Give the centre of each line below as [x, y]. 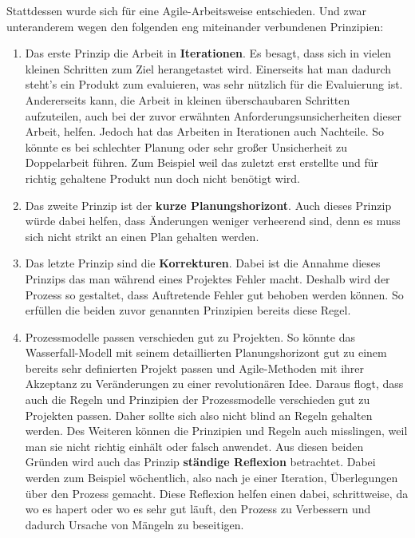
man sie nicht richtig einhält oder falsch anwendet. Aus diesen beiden [194, 446]
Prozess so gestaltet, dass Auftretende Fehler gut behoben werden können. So [214, 294]
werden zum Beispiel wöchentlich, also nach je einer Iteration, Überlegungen [211, 478]
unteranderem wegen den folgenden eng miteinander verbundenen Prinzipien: [195, 26]
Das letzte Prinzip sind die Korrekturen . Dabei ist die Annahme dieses [203, 263]
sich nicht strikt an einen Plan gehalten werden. [142, 236]
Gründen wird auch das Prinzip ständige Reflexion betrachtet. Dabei [200, 462]
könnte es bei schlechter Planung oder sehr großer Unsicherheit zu [186, 146]
